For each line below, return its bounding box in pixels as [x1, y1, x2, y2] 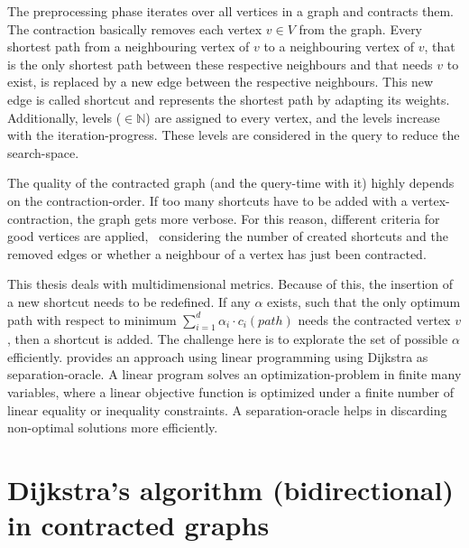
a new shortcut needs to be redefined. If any [7, 292, 251, 311]
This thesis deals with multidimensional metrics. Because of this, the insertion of [7, 274, 454, 293]
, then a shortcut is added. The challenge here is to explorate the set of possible [7, 330, 448, 348]
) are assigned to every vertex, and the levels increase [145, 107, 440, 126]
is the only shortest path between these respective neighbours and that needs [7, 54, 433, 73]
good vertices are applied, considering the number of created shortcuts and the [7, 227, 448, 246]
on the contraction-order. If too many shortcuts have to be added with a [7, 190, 408, 209]
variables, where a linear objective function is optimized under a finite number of [7, 383, 455, 402]
